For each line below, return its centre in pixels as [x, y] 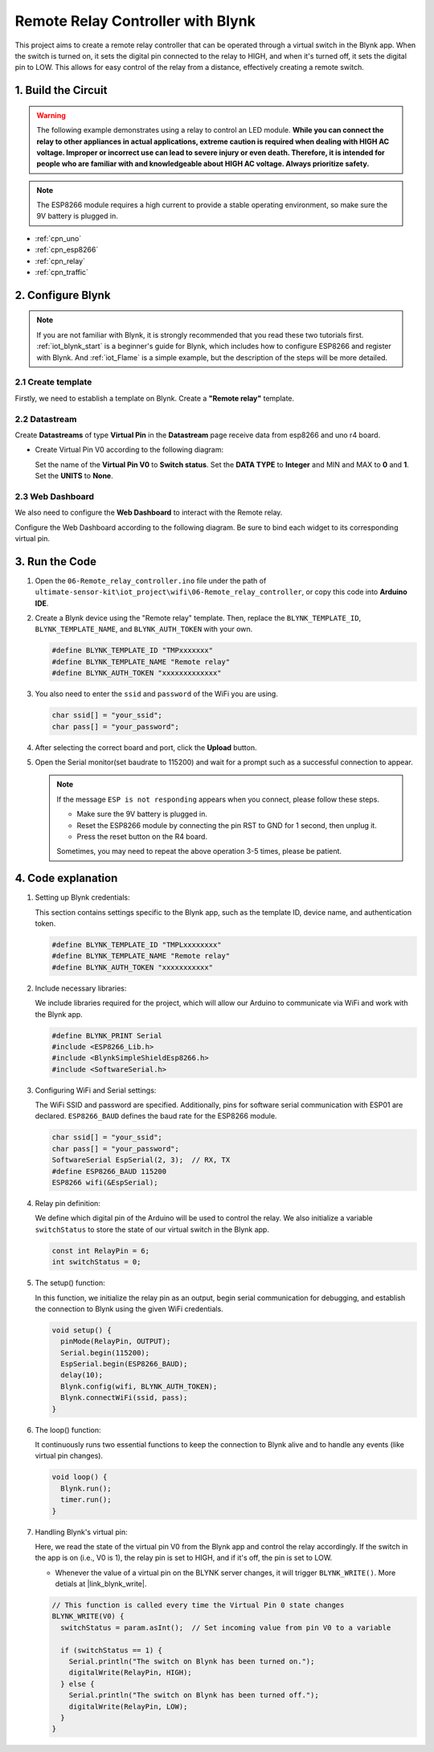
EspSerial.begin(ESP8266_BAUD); [124, 1364]
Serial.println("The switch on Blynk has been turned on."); [192, 1662]
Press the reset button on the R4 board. [142, 836]
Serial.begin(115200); [105, 1352]
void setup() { [82, 1330]
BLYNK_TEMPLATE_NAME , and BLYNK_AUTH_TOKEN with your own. [144, 629]
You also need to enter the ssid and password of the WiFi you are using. [157, 694]
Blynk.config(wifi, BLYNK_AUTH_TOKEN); [139, 1386]
